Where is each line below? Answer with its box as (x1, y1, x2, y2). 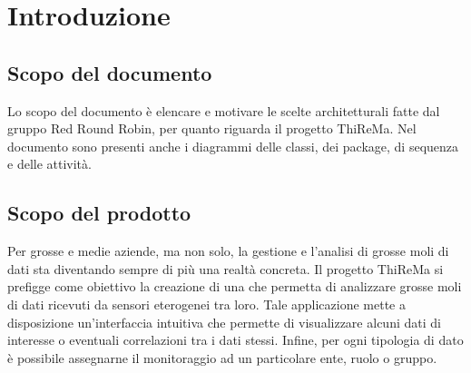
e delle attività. (7, 154, 92, 173)
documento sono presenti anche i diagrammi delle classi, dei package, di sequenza (7, 136, 459, 155)
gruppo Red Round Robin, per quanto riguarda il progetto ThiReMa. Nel (7, 119, 417, 138)
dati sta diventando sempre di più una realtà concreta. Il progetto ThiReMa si (7, 259, 444, 278)
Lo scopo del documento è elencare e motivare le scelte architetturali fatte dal (7, 101, 440, 120)
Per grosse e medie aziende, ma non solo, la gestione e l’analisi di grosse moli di (7, 241, 449, 260)
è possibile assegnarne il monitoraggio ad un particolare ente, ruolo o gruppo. (7, 348, 437, 367)
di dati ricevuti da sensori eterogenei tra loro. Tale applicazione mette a (7, 294, 406, 313)
